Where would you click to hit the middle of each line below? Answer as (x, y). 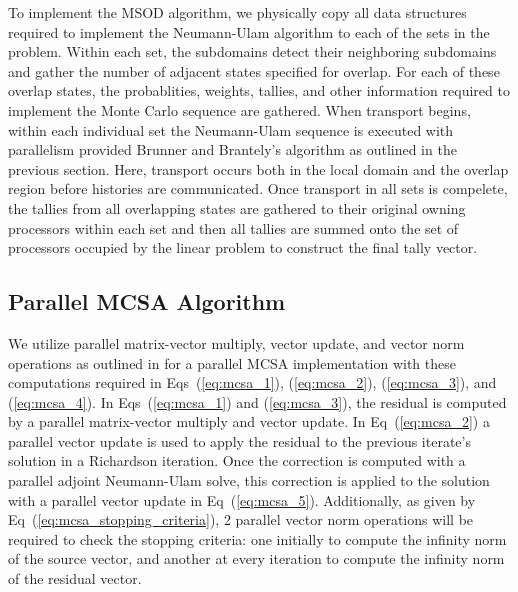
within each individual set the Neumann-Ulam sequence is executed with (231, 129)
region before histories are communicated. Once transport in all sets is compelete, (258, 188)
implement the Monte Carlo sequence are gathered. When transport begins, (239, 109)
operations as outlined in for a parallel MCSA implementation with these (232, 362)
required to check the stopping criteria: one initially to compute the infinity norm (257, 538)
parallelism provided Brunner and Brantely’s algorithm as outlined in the (232, 149)
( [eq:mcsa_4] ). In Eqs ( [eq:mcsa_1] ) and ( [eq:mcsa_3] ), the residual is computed (257, 401)
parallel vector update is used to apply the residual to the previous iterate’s (239, 440)
